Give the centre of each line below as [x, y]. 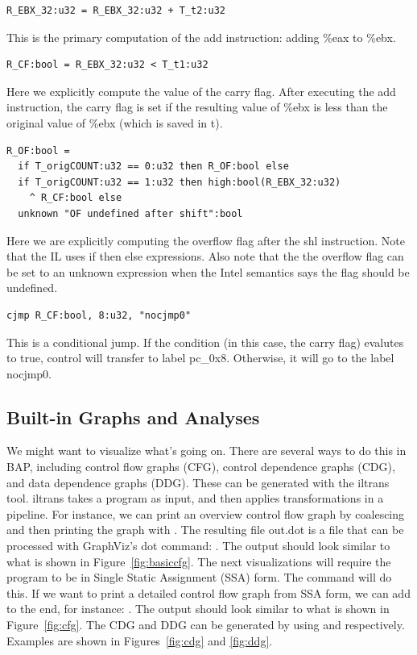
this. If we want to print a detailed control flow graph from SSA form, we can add [208, 592]
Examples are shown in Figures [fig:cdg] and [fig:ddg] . [140, 640]
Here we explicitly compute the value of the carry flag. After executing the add [201, 91]
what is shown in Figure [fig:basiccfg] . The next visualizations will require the [199, 561]
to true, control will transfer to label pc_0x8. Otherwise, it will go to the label [200, 358]
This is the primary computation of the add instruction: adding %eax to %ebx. [201, 37]
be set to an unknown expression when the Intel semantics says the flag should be [208, 271]
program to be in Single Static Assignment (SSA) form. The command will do [199, 577]
